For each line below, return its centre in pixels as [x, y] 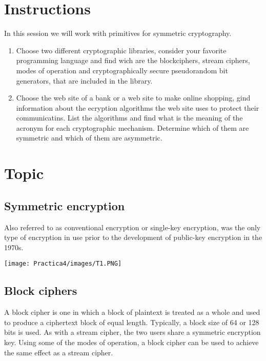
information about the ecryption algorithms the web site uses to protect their [138, 107]
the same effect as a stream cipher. [59, 352]
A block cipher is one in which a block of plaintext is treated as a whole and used [132, 312]
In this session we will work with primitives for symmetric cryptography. [118, 33]
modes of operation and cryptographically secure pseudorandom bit [122, 70]
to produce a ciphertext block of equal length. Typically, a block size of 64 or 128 [132, 322]
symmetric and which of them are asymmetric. [89, 138]
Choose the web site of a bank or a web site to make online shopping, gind [133, 98]
